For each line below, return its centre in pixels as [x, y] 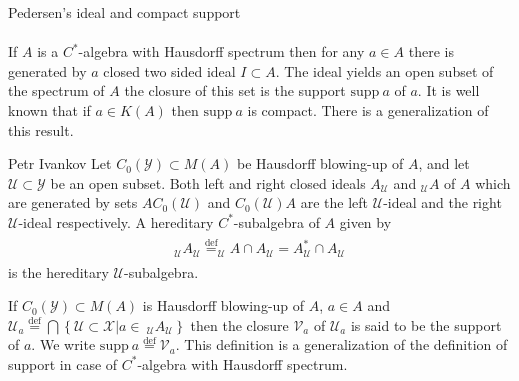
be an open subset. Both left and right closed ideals [208, 182]
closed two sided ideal [169, 70]
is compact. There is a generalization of [368, 109]
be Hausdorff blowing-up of [320, 163]
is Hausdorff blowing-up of [223, 305]
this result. [41, 129]
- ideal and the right [442, 202]
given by [365, 221]
